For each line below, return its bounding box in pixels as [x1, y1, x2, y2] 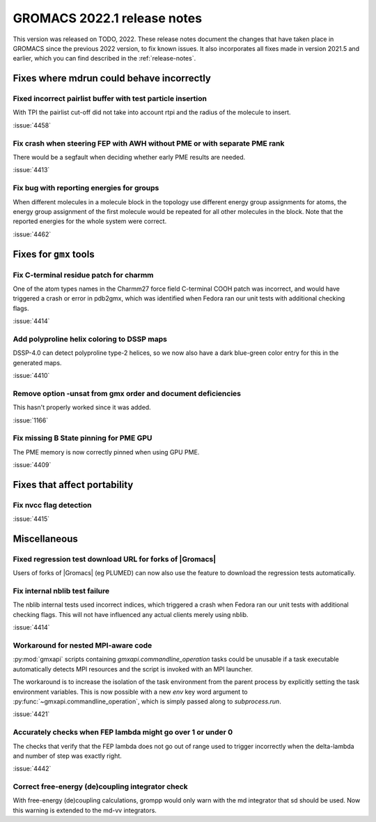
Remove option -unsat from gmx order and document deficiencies [13, 388, 242, 398]
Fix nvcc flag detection [13, 500, 92, 510]
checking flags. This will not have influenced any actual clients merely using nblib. [13, 610, 249, 618]
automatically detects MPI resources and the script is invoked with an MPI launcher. [13, 664, 253, 673]
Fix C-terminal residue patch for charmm [13, 270, 154, 280]
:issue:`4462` [13, 230, 52, 238]
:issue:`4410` [13, 371, 50, 379]
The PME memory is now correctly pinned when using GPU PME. [13, 448, 200, 456]
